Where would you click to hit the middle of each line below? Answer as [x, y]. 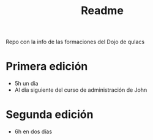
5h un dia [26, 84]
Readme [102, 11]
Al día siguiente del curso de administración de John [81, 90]
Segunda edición [50, 115]
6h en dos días [33, 131]
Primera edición [47, 66]
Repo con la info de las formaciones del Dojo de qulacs [75, 42]
